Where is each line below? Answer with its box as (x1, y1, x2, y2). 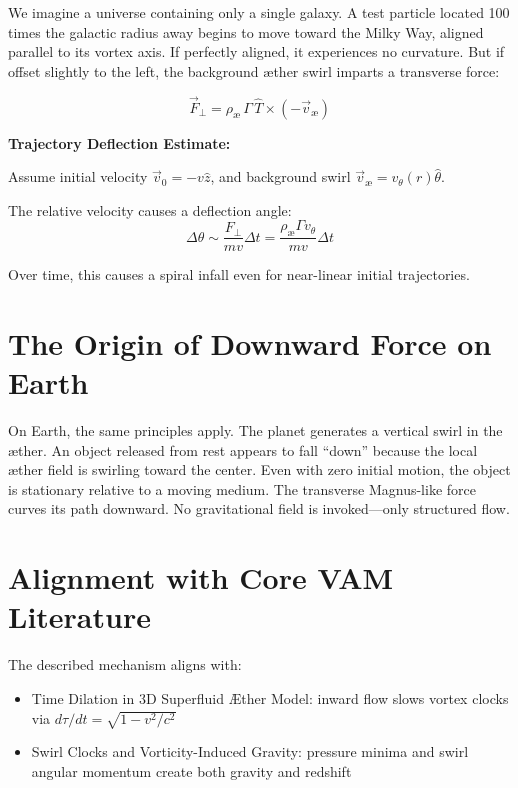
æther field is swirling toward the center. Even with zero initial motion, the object (8, 459, 511, 480)
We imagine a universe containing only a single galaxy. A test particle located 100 (8, 2, 510, 22)
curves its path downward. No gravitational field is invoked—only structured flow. (8, 498, 510, 519)
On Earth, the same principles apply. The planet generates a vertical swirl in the (8, 420, 503, 441)
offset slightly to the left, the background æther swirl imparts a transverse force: (8, 60, 500, 81)
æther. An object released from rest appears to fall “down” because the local (8, 439, 478, 460)
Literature (8, 596, 151, 637)
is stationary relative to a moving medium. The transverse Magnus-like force (8, 478, 476, 499)
